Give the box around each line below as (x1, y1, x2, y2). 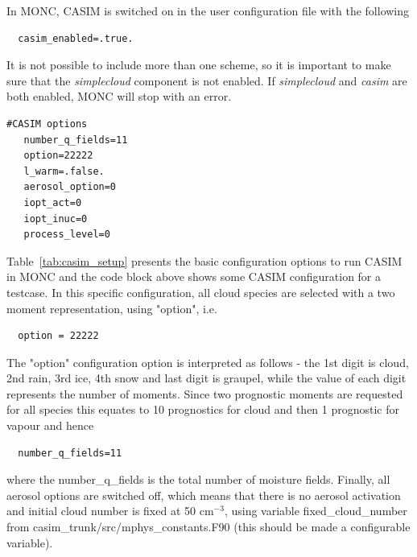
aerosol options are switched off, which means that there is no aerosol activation (6, 486, 401, 503)
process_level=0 (23, 229, 110, 241)
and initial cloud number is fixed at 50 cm (6, 502, 214, 519)
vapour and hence (6, 417, 94, 434)
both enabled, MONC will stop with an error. (6, 88, 232, 105)
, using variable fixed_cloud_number (224, 502, 407, 519)
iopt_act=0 (23, 196, 82, 208)
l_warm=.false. (23, 165, 105, 177)
